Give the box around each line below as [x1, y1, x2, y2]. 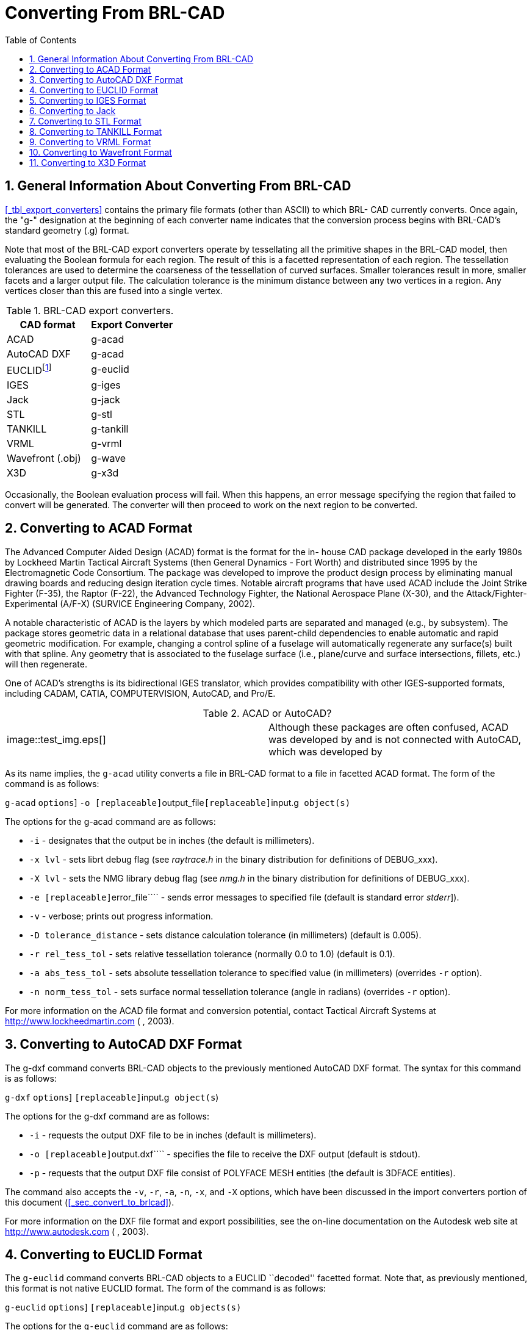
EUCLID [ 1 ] [7, 362, 52, 376]
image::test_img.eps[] [7, 733, 106, 746]
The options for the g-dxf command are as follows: [5, 1110, 210, 1121]
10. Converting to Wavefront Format [29, 146, 172, 157]
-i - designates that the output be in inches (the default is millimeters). [29, 835, 315, 846]
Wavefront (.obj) [7, 451, 81, 464]
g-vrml [91, 437, 122, 450]
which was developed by [268, 745, 383, 758]
